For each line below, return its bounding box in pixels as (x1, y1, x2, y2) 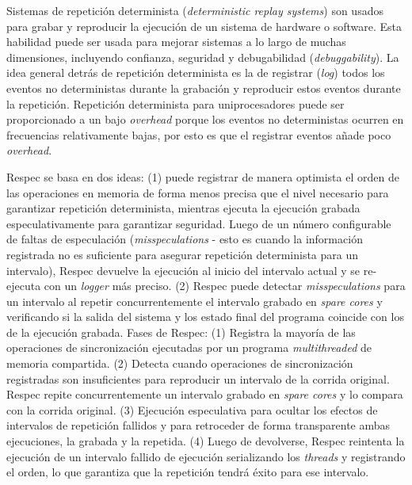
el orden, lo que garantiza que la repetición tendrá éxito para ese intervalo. (6, 464, 369, 480)
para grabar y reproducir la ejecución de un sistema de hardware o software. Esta (6, 17, 402, 34)
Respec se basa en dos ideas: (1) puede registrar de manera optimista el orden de (6, 168, 399, 185)
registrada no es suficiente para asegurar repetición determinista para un (6, 246, 359, 262)
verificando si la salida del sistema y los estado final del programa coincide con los (6, 308, 404, 325)
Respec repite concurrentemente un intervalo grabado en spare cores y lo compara (6, 386, 403, 403)
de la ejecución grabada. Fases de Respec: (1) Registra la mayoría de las (6, 323, 356, 340)
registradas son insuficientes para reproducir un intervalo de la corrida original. (6, 370, 390, 387)
